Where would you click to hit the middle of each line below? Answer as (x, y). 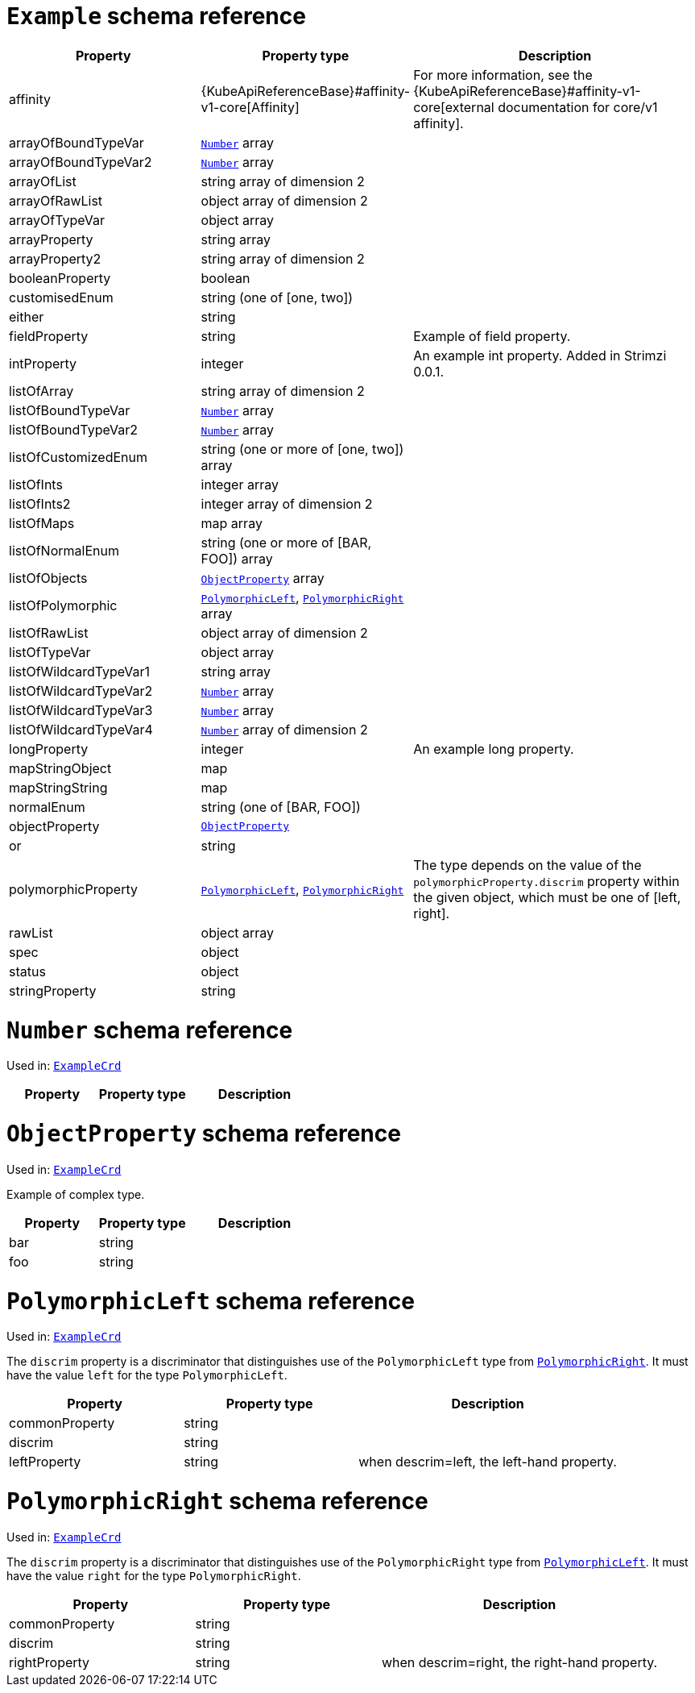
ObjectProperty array (263, 578)
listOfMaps (42, 523)
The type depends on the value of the (527, 865)
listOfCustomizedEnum (79, 457)
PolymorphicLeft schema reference (211, 1301)
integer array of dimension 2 (287, 503)
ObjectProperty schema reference (204, 1134)
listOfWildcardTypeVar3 (81, 710)
